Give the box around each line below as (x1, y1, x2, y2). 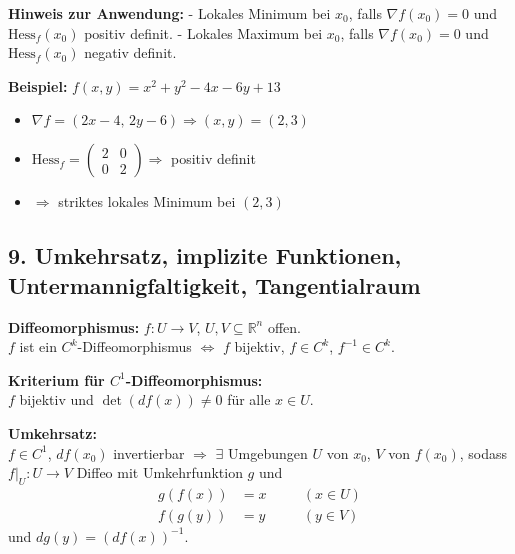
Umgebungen (228, 442, 308, 463)
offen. (267, 316, 301, 337)
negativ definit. (84, 42, 177, 63)
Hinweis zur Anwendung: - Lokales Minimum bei (8, 3, 331, 23)
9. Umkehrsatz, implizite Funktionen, (8, 240, 402, 271)
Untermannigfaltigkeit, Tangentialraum (8, 269, 421, 300)
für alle (227, 389, 271, 410)
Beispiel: (8, 75, 68, 96)
